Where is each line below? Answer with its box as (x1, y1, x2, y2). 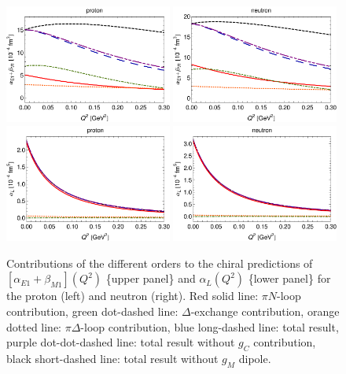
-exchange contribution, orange (190, 302, 340, 319)
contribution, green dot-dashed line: (6, 302, 179, 319)
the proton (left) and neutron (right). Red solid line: (6, 287, 259, 304)
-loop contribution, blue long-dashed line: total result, (80, 318, 339, 335)
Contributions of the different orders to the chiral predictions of (6, 254, 313, 271)
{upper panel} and (105, 270, 196, 287)
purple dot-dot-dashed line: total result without (6, 334, 235, 350)
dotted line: (6, 318, 62, 335)
